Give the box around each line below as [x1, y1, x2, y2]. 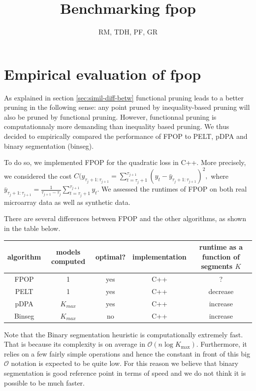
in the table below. [4, 223, 61, 233]
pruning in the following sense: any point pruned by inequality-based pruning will [4, 102, 250, 112]
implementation [132, 251, 187, 261]
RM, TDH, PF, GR [98, 27, 158, 37]
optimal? [95, 251, 126, 261]
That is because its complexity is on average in [4, 339, 145, 349]
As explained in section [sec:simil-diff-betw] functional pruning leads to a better [4, 92, 244, 102]
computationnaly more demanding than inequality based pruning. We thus [4, 121, 229, 131]
